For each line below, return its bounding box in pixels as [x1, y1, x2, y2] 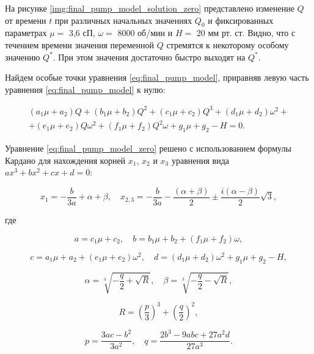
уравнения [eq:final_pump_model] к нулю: [5, 83, 166, 95]
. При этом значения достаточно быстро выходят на [53, 50, 246, 63]
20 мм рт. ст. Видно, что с [196, 26, 296, 39]
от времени [5, 13, 46, 26]
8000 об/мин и [117, 26, 173, 39]
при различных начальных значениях [54, 13, 192, 26]
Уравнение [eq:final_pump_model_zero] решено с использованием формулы [5, 142, 291, 155]
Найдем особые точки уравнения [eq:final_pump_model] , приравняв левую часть [5, 71, 309, 84]
